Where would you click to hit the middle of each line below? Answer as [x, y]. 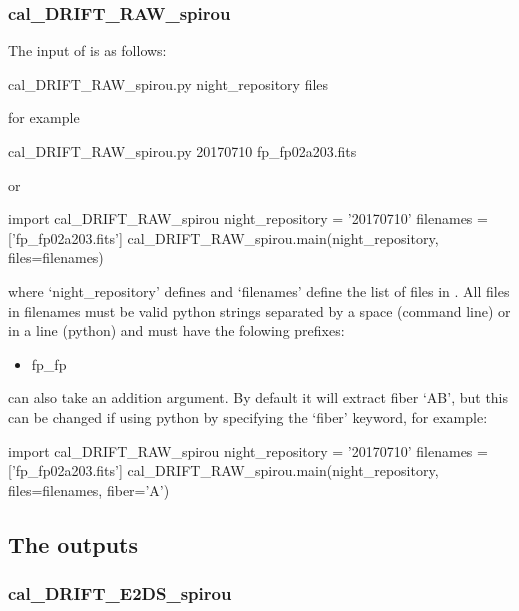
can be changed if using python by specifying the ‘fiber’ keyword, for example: [248, 416]
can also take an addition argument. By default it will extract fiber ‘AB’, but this [258, 397]
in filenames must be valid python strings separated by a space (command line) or [259, 310]
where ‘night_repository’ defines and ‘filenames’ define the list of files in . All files [259, 290]
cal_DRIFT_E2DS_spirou [120, 593]
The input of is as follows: [87, 50]
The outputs [73, 543]
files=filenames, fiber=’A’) [89, 489]
